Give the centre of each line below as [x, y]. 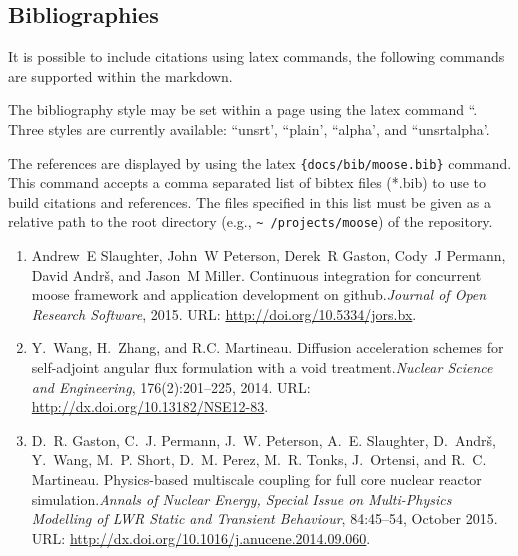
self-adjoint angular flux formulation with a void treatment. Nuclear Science [262, 367]
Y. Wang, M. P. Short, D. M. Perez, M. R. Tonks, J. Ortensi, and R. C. [259, 459]
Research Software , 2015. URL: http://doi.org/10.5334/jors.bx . [224, 313]
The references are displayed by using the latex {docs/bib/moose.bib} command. [260, 162]
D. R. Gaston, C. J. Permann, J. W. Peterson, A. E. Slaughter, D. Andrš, [263, 439]
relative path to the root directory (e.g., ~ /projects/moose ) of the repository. [250, 221]
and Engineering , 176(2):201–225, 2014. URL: [171, 386]
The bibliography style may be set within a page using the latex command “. [243, 109]
